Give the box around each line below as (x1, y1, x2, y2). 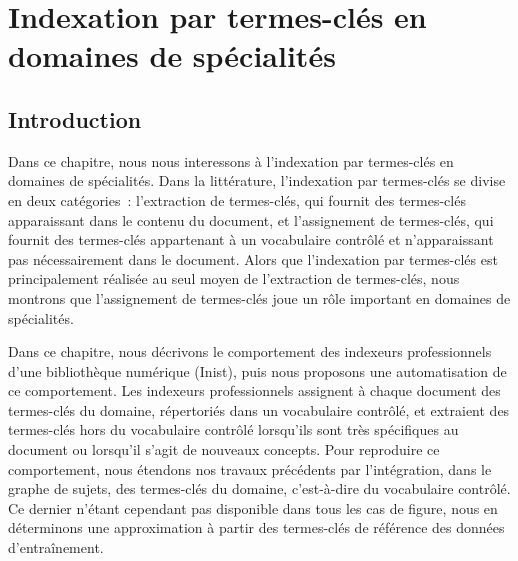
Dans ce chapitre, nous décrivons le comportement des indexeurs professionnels (8, 341, 492, 362)
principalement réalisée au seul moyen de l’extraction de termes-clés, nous (8, 268, 460, 289)
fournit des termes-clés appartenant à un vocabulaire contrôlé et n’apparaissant (8, 229, 494, 250)
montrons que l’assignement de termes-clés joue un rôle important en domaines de (8, 287, 511, 308)
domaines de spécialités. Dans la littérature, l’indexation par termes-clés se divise (8, 170, 506, 191)
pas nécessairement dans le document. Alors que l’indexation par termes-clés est (8, 248, 498, 269)
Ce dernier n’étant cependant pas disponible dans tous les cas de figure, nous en (8, 497, 498, 518)
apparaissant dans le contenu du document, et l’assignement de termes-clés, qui (8, 209, 494, 230)
